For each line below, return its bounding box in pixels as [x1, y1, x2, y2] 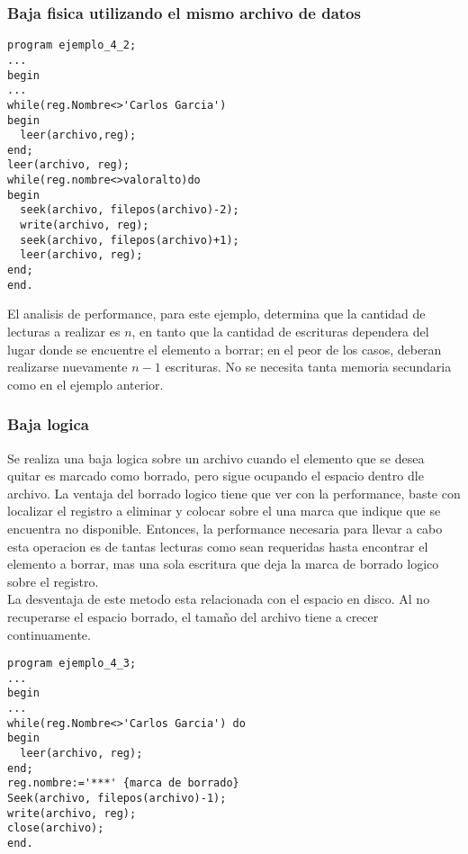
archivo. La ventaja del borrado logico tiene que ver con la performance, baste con [7, 483, 461, 502]
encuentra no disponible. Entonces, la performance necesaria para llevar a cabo [7, 518, 443, 537]
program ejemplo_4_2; [7, 39, 137, 52]
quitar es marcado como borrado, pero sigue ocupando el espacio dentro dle [7, 466, 424, 485]
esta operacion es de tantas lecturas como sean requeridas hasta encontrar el [7, 536, 428, 555]
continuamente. [7, 625, 91, 643]
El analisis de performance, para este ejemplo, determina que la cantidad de [7, 304, 426, 323]
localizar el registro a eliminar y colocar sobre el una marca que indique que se [7, 501, 441, 520]
